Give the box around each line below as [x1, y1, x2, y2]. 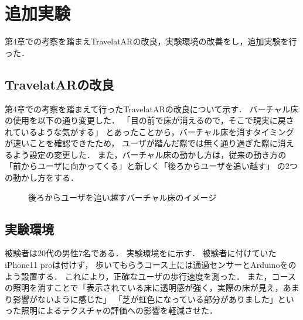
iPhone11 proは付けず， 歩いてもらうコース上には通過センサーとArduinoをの [5, 259, 297, 271]
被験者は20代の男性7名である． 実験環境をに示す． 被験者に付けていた [5, 247, 277, 259]
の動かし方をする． [5, 171, 79, 184]
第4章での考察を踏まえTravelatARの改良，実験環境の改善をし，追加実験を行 [5, 35, 297, 47]
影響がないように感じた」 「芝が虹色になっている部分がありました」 [12, 293, 278, 305]
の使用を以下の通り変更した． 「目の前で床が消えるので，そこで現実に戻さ [5, 114, 294, 126]
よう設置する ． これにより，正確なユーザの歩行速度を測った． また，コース [5, 270, 296, 282]
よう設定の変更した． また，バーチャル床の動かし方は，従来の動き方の [12, 148, 287, 160]
